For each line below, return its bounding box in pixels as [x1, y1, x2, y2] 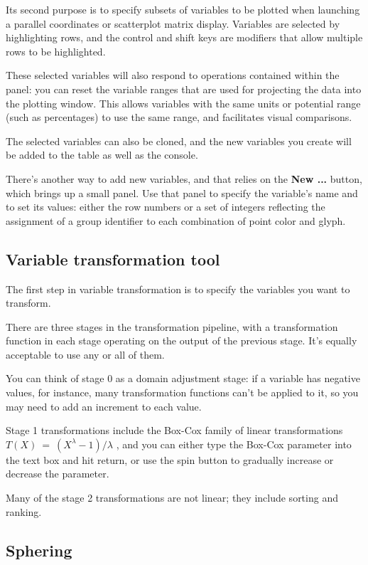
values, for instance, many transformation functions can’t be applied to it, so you [6, 385, 359, 400]
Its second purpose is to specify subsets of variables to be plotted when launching [6, 2, 360, 16]
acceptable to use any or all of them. [6, 347, 165, 361]
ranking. [6, 504, 42, 519]
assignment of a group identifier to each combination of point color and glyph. [6, 213, 346, 228]
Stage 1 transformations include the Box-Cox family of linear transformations [6, 423, 343, 438]
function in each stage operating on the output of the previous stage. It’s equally [6, 333, 357, 348]
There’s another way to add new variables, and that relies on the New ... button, [6, 171, 362, 186]
